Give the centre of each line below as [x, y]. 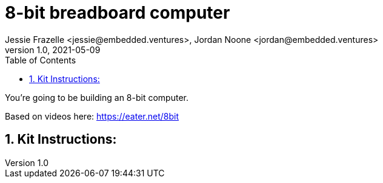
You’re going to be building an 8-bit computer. [97, 97]
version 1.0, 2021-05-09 [53, 50]
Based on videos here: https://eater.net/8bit [92, 116]
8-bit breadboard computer [118, 13]
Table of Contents [41, 60]
